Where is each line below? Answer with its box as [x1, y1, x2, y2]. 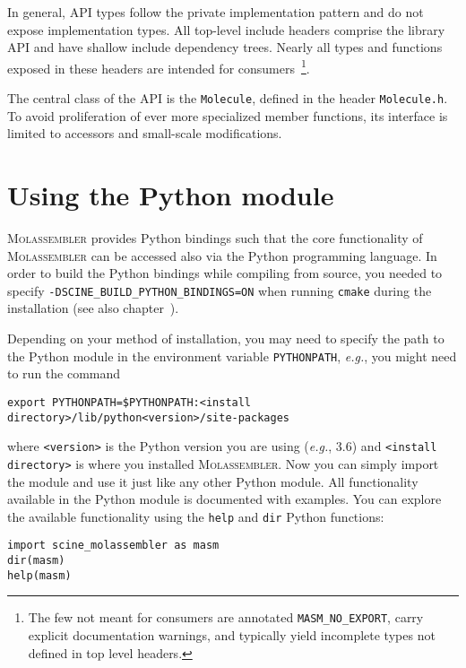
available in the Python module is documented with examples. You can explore [7, 490, 442, 508]
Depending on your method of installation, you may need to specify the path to [7, 329, 444, 348]
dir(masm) [7, 554, 65, 567]
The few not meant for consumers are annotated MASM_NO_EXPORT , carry [28, 608, 424, 627]
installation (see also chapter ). [7, 299, 179, 317]
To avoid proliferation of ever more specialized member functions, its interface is [7, 106, 448, 125]
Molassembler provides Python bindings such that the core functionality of [7, 229, 423, 247]
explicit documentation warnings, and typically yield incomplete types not [28, 625, 436, 644]
